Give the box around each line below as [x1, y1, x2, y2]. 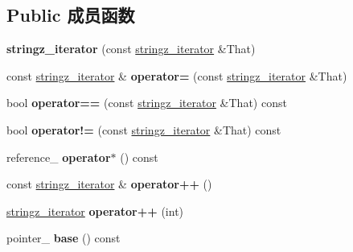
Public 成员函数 [6, 2, 135, 27]
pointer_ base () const [6, 229, 121, 246]
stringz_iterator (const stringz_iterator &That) [6, 40, 256, 57]
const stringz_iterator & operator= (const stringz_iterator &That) [6, 67, 347, 84]
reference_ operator [6, 148, 111, 165]
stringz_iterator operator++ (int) [6, 202, 184, 219]
